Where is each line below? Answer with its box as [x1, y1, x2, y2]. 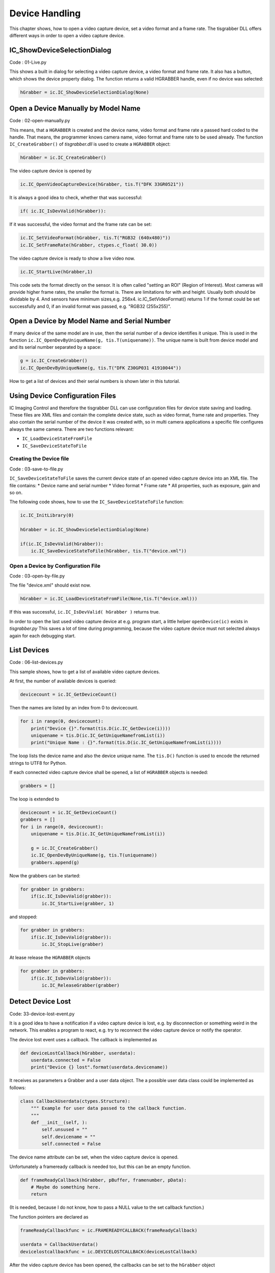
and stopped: [9, 914, 38, 920]
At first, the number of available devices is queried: [9, 678, 117, 684]
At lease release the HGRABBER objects [9, 955, 91, 961]
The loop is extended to [9, 796, 60, 802]
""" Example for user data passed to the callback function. [31, 1105, 187, 1111]
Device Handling [9, 8, 81, 19]
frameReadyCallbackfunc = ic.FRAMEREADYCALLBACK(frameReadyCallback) [20, 1227, 198, 1233]
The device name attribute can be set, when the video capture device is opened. [9, 1154, 179, 1160]
